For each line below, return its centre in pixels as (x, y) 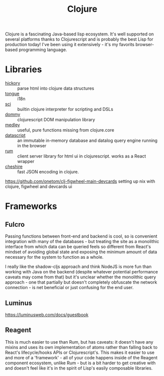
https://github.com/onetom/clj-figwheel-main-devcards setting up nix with (80, 181)
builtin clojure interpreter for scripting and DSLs (65, 109)
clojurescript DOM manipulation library (56, 120)
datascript (15, 135)
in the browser (32, 146)
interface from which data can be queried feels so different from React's (78, 247)
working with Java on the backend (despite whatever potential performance (82, 272)
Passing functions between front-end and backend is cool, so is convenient (81, 236)
